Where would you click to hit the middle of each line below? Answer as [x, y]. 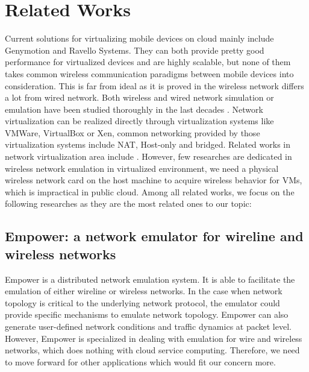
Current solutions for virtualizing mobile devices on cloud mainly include [139, 38]
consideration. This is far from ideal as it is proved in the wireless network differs [154, 85]
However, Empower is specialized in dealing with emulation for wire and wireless [154, 338]
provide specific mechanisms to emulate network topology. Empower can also [147, 314]
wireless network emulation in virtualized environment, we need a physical [142, 168]
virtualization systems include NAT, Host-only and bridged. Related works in [148, 144]
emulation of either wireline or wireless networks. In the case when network [144, 291]
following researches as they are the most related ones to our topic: [128, 203]
